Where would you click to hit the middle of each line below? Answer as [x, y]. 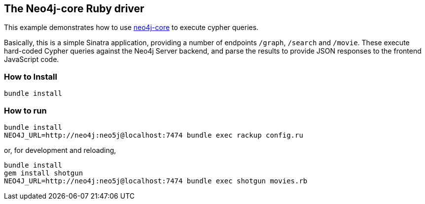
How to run [25, 110]
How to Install [31, 76]
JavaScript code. [32, 59]
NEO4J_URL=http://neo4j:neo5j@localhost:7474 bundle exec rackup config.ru [154, 135]
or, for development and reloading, [60, 150]
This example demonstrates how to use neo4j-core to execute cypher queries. [131, 28]
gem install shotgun [44, 173]
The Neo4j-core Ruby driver [74, 9]
